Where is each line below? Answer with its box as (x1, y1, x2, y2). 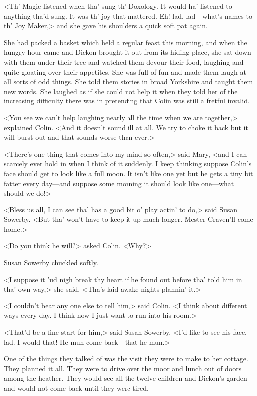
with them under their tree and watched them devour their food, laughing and (4, 56, 244, 67)
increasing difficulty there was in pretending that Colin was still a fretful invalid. (4, 96, 250, 106)
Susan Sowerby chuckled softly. (4, 257, 98, 268)
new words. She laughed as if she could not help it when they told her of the (4, 86, 238, 96)
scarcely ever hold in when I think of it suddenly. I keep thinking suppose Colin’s (4, 158, 252, 169)
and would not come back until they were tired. (4, 383, 149, 393)
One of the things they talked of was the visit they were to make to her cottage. (4, 353, 248, 364)
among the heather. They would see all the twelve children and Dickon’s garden (4, 373, 247, 383)
